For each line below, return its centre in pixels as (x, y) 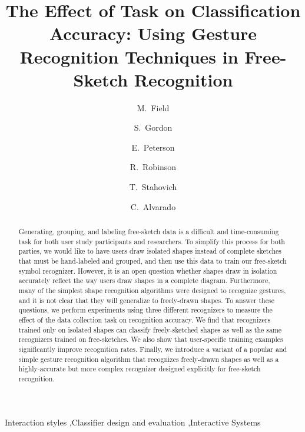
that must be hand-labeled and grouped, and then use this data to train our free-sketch (152, 261)
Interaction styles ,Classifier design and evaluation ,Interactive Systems (133, 422)
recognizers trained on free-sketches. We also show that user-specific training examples (151, 339)
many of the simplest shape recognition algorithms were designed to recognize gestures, (152, 290)
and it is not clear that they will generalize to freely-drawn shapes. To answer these (146, 300)
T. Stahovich (153, 187)
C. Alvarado (153, 206)
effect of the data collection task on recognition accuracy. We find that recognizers (145, 319)
